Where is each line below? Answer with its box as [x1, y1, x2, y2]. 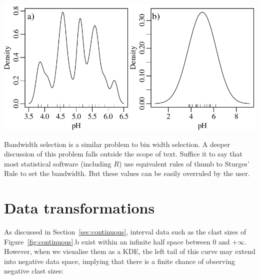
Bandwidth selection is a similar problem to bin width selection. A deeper [4, 138, 230, 149]
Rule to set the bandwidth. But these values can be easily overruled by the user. [4, 168, 250, 178]
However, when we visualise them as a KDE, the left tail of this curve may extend [4, 246, 255, 256]
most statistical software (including [4, 158, 111, 168]
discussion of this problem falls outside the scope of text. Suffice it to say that [4, 148, 243, 159]
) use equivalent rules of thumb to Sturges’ [118, 158, 249, 168]
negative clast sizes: [4, 265, 64, 276]
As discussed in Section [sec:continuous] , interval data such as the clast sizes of [4, 226, 246, 237]
